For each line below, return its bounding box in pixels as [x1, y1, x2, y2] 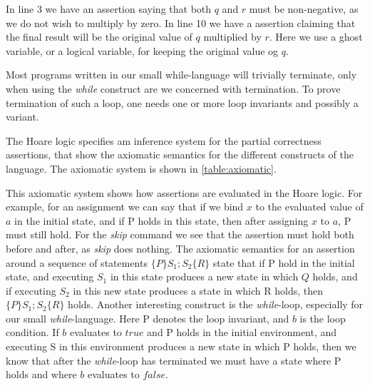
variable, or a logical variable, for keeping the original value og [6, 43, 279, 58]
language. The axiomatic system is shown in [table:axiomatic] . [6, 161, 277, 176]
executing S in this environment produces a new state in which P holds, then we [6, 339, 356, 354]
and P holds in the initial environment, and [147, 325, 337, 340]
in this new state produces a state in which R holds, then [73, 283, 323, 298]
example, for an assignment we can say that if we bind [6, 199, 244, 214]
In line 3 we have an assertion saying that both [6, 1, 212, 16]
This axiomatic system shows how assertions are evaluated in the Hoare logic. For [6, 185, 363, 200]
